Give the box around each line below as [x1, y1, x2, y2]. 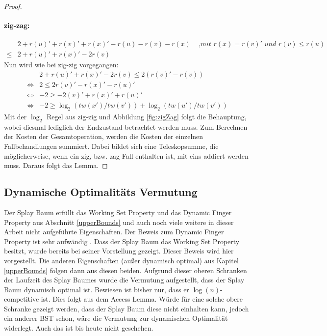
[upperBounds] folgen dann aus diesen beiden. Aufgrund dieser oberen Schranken [4, 265, 247, 275]
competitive [4, 294, 39, 304]
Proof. [4, 1, 22, 11]
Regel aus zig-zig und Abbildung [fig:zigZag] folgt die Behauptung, [47, 111, 247, 121]
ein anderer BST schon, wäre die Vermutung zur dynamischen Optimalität [4, 313, 228, 323]
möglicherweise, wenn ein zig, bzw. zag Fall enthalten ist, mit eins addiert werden [4, 150, 249, 161]
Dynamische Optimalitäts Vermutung [4, 184, 198, 199]
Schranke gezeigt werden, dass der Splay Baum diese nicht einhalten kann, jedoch [4, 303, 249, 313]
